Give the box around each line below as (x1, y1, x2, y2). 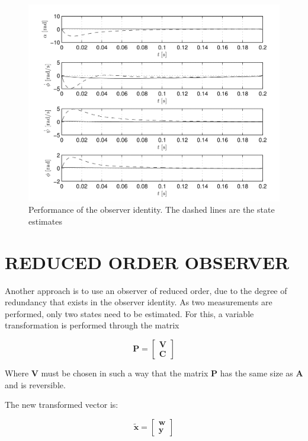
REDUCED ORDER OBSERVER (5, 250, 290, 274)
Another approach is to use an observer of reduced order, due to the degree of (5, 284, 287, 296)
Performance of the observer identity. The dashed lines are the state (28, 203, 275, 216)
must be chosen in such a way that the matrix (41, 366, 208, 379)
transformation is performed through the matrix (5, 319, 179, 331)
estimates (28, 215, 62, 227)
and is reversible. (5, 378, 66, 391)
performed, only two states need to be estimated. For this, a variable (5, 307, 254, 319)
